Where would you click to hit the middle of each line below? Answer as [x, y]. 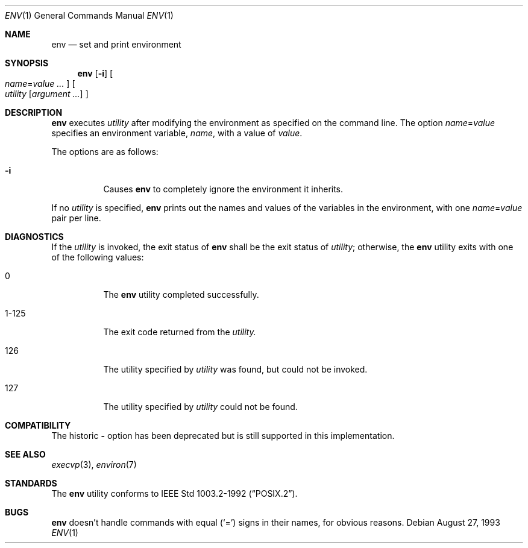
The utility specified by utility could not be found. [200, 407]
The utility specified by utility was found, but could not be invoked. [235, 369]
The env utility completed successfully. [181, 294]
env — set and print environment [116, 44]
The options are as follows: [105, 152]
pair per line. [76, 218]
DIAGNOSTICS [34, 237]
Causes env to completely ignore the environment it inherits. [223, 189]
